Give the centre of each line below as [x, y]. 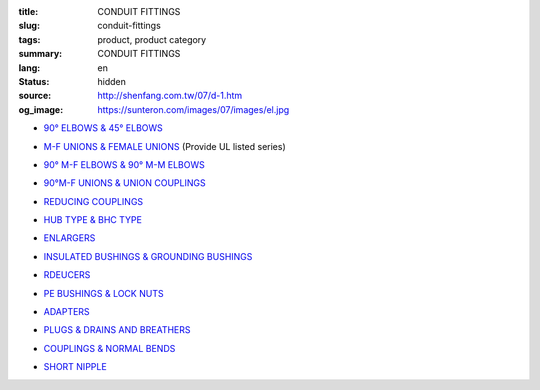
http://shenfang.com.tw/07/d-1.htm [170, 96]
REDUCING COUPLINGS [93, 201]
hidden [112, 81]
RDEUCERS [67, 275]
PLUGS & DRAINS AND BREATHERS [117, 330]
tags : [29, 39]
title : [28, 11]
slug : [29, 26]
